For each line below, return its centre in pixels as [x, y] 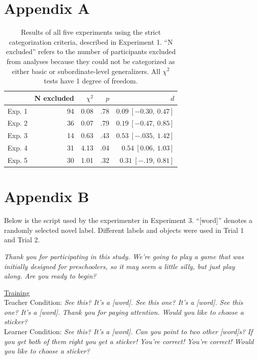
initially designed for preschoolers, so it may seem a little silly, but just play [120, 266]
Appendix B [47, 196]
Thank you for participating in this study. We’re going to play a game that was [124, 256]
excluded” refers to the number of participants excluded [91, 51]
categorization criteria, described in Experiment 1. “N [91, 41]
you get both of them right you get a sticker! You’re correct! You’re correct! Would [129, 341]
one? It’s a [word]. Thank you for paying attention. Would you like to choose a [124, 312]
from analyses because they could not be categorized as [91, 61]
